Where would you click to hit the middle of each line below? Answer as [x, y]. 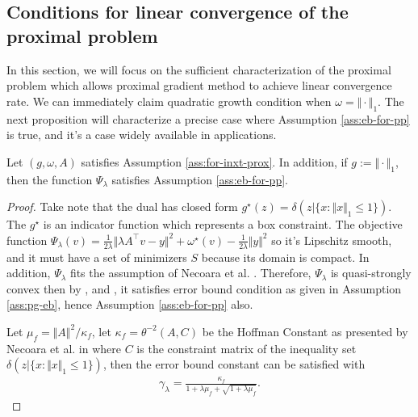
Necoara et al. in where [64, 348]
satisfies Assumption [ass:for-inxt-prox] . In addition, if [214, 161]
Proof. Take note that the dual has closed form [122, 206]
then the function [50, 179]
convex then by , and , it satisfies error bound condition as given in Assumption [204, 288]
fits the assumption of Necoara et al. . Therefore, [190, 273]
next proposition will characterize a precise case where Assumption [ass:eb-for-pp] [208, 118]
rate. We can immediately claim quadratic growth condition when [169, 101]
